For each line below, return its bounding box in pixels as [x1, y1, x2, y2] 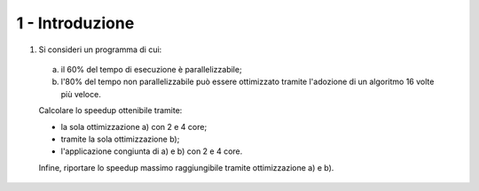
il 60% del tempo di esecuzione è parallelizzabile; [60, 64, 243, 74]
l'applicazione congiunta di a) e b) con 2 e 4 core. [60, 146, 243, 157]
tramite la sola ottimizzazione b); [60, 134, 180, 144]
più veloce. [60, 88, 101, 99]
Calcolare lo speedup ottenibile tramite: [38, 105, 183, 116]
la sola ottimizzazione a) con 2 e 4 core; [60, 121, 208, 132]
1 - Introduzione [16, 13, 135, 33]
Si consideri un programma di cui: [38, 44, 162, 55]
